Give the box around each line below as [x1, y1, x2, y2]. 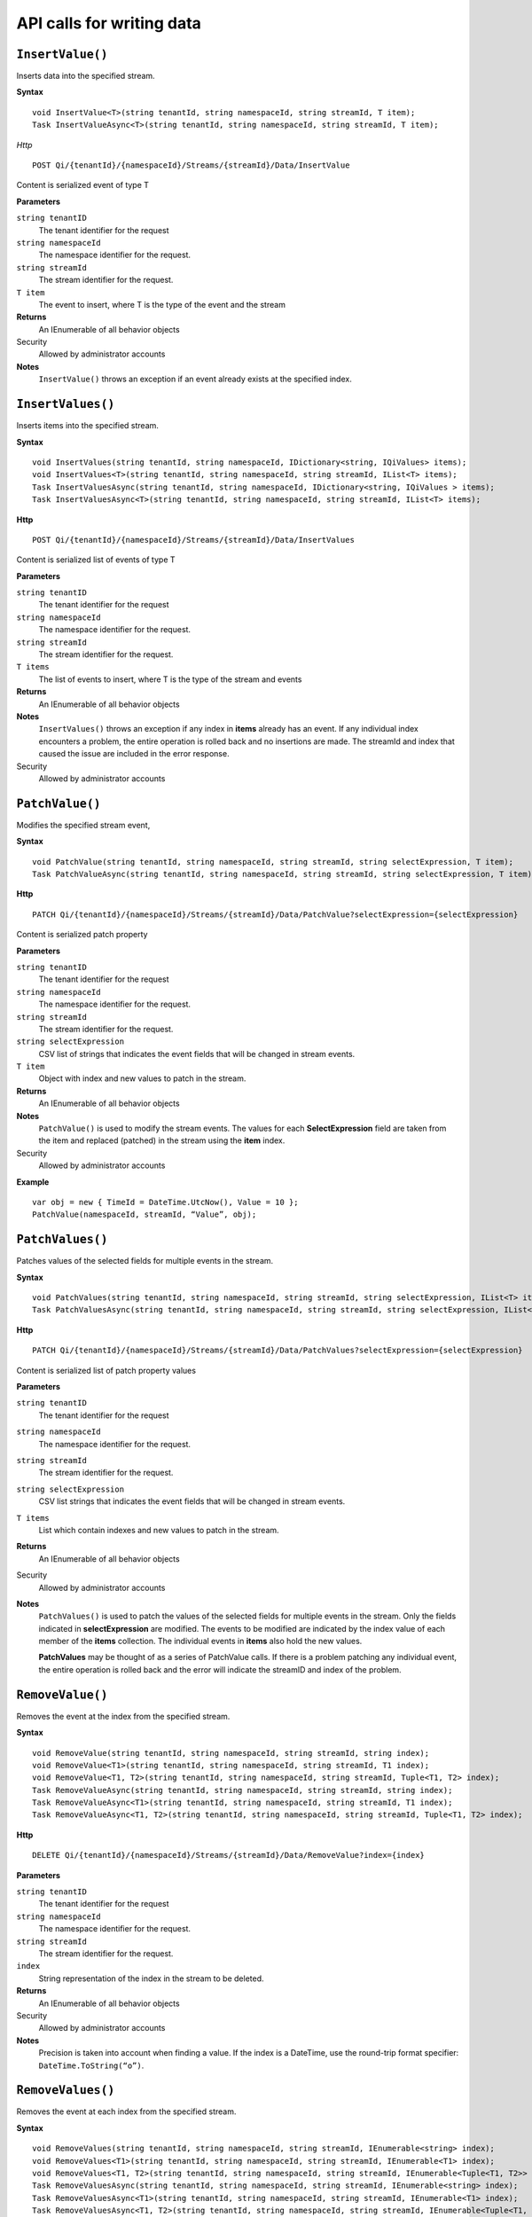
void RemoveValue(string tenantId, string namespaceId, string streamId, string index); [32, 1748, 430, 1758]
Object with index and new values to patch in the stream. [38, 1073, 246, 1084]
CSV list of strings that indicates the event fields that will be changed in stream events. [38, 1048, 356, 1059]
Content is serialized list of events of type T [16, 554, 176, 565]
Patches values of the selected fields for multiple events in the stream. [16, 1256, 274, 1266]
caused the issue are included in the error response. [38, 748, 230, 759]
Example [16, 1176, 50, 1187]
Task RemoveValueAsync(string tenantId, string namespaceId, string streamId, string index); [32, 1785, 453, 1795]
